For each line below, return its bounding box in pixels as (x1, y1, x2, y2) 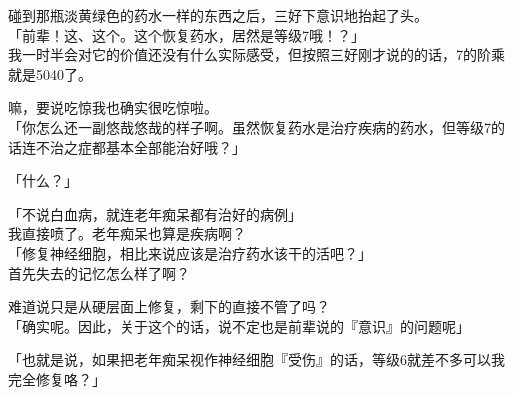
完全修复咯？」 (8, 368, 106, 389)
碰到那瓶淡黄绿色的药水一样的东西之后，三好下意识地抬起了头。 (8, 5, 428, 25)
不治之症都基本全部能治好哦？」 (35, 136, 246, 157)
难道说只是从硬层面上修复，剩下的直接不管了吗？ (8, 296, 330, 317)
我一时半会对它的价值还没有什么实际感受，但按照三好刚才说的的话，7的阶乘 (8, 44, 505, 65)
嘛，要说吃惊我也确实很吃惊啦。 (8, 97, 218, 118)
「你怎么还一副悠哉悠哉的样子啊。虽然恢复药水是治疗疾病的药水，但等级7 (8, 116, 491, 137)
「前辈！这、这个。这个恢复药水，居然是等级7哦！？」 (8, 24, 365, 45)
